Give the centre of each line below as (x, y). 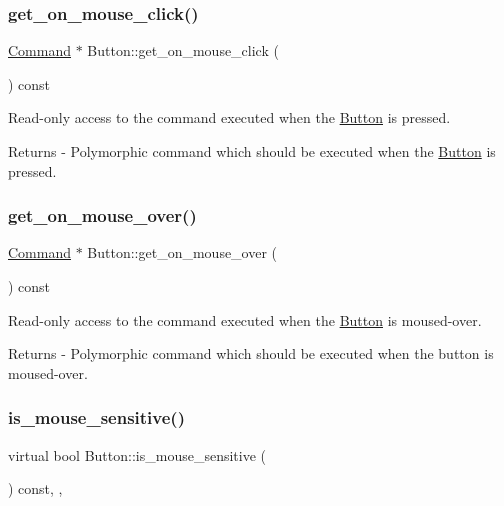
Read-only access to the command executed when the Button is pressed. (229, 117)
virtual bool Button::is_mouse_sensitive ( (137, 454)
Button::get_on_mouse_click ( (183, 50)
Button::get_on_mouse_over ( (182, 252)
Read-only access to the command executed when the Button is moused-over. (245, 319)
